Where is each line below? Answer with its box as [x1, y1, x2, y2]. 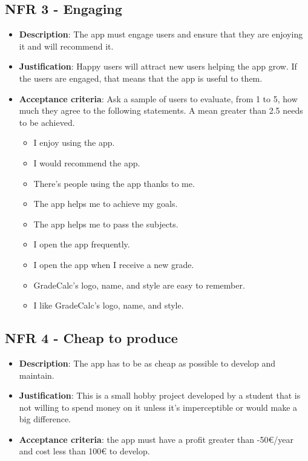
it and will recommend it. [19, 39, 114, 52]
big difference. [19, 413, 71, 425]
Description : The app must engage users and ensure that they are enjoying [19, 28, 303, 41]
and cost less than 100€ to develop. [19, 445, 150, 457]
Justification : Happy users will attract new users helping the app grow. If [19, 60, 297, 73]
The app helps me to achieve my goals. [33, 197, 178, 210]
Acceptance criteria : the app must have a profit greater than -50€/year [19, 433, 293, 445]
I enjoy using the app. [33, 136, 115, 149]
